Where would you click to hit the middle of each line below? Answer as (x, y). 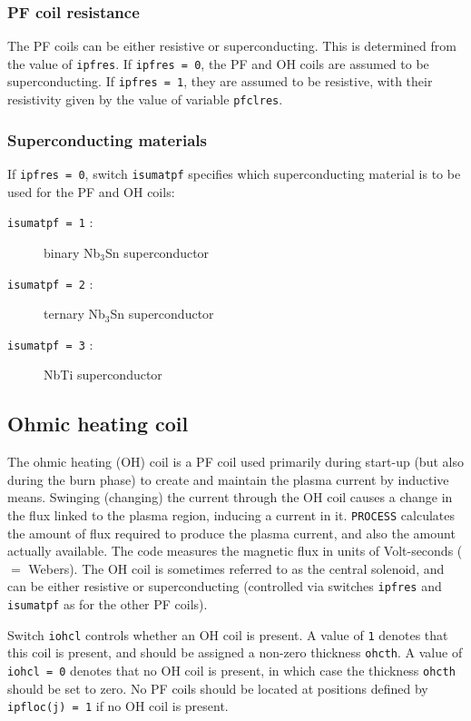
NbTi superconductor (103, 375)
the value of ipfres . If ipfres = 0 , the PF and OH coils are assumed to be (218, 63)
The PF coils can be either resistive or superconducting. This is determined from (232, 46)
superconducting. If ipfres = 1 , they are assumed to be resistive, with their (220, 81)
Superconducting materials (107, 139)
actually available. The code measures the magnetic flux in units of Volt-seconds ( (235, 551)
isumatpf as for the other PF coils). (108, 604)
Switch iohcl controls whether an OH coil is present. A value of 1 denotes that (228, 634)
